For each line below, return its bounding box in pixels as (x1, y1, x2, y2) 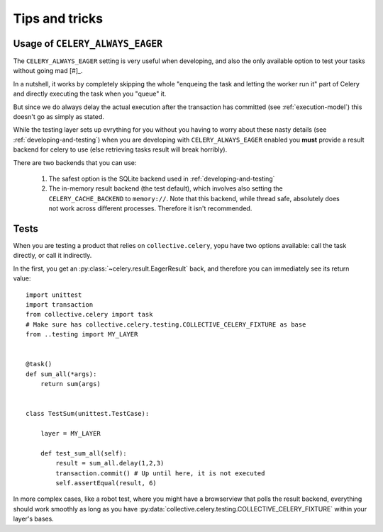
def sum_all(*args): (26, 370, 97, 378)
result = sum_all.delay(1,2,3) (55, 459, 165, 468)
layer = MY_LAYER (40, 429, 101, 438)
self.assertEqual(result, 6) (55, 479, 157, 487)
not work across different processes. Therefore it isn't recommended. (48, 204, 252, 213)
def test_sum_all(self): (40, 449, 127, 457)
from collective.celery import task (26, 310, 153, 319)
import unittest (26, 290, 82, 299)
